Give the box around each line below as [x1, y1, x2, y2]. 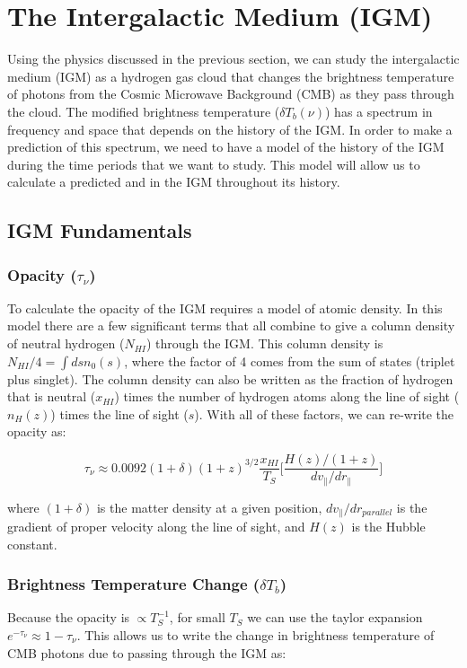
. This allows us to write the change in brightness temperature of [76, 626, 435, 644]
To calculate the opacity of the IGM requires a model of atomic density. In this [7, 298, 443, 317]
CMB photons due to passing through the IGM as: [7, 643, 286, 662]
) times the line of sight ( [50, 404, 189, 423]
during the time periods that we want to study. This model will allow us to [7, 154, 420, 173]
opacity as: [7, 422, 66, 441]
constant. [7, 534, 57, 553]
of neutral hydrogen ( [7, 334, 125, 353]
